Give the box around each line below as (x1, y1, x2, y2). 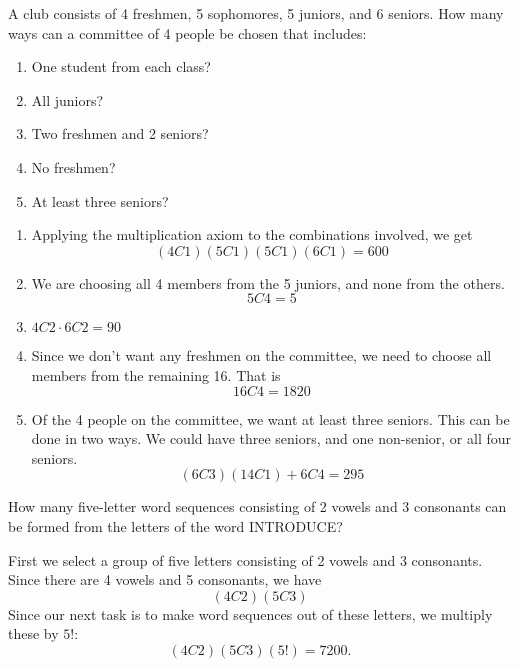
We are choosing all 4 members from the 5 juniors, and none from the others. (31, 272, 505, 293)
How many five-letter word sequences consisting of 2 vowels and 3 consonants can (8, 496, 507, 517)
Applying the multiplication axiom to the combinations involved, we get (31, 224, 473, 245)
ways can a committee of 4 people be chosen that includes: (8, 22, 367, 43)
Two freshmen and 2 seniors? (31, 123, 209, 144)
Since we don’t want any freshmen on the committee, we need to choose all (31, 345, 492, 366)
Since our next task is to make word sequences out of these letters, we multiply (8, 603, 493, 624)
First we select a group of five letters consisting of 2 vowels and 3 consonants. (8, 549, 483, 570)
